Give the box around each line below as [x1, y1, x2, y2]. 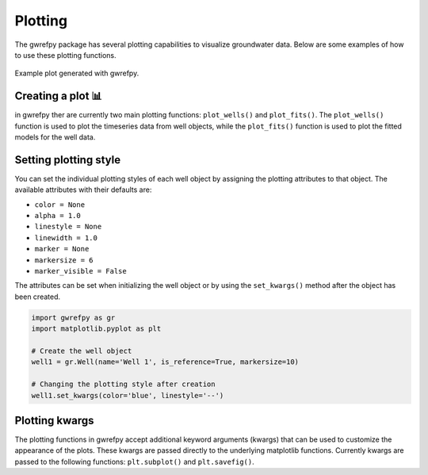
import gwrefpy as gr [31, 313, 116, 322]
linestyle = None [34, 222, 102, 232]
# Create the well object [31, 346, 132, 355]
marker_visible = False [34, 266, 127, 276]
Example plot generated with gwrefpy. [14, 68, 139, 79]
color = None [34, 200, 86, 209]
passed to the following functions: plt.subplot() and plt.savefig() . [14, 457, 255, 466]
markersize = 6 [34, 255, 94, 265]
